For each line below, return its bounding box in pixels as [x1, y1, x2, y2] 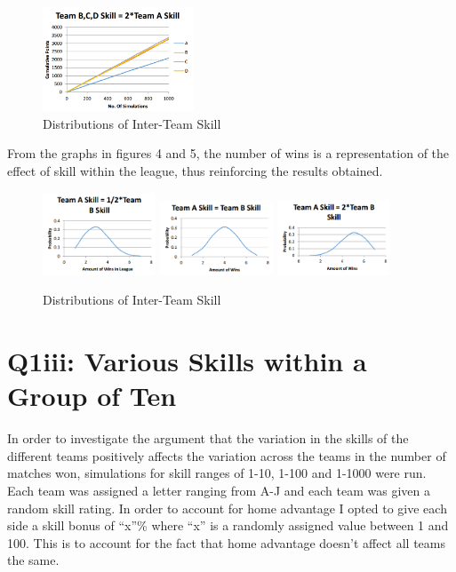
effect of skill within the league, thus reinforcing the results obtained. [7, 161, 383, 179]
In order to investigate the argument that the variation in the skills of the [7, 429, 409, 448]
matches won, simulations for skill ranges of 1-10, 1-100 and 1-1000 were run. [7, 464, 427, 482]
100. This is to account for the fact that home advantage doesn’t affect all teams [7, 533, 446, 552]
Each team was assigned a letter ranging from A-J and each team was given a [7, 481, 430, 499]
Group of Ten [7, 377, 177, 414]
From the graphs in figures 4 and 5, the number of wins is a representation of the [7, 144, 450, 163]
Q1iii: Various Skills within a [7, 343, 367, 379]
